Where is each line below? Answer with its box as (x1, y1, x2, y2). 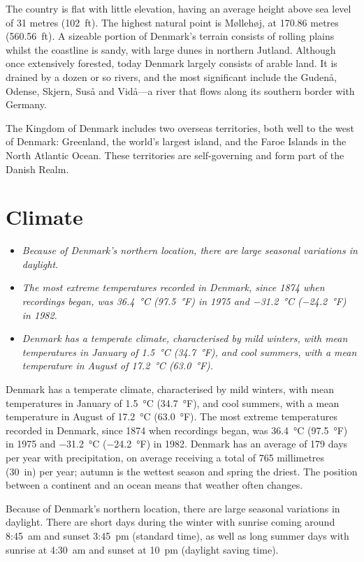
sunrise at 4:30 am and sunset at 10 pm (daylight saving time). (6, 542, 279, 556)
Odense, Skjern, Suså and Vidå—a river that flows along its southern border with (6, 83, 355, 98)
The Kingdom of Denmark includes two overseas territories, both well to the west (6, 120, 354, 135)
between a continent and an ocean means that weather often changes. (6, 478, 303, 492)
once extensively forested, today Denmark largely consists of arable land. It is (6, 56, 337, 71)
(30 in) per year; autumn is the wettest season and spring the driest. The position (6, 464, 358, 478)
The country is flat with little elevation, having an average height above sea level (6, 1, 351, 15)
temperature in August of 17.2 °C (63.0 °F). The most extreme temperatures (6, 409, 338, 424)
